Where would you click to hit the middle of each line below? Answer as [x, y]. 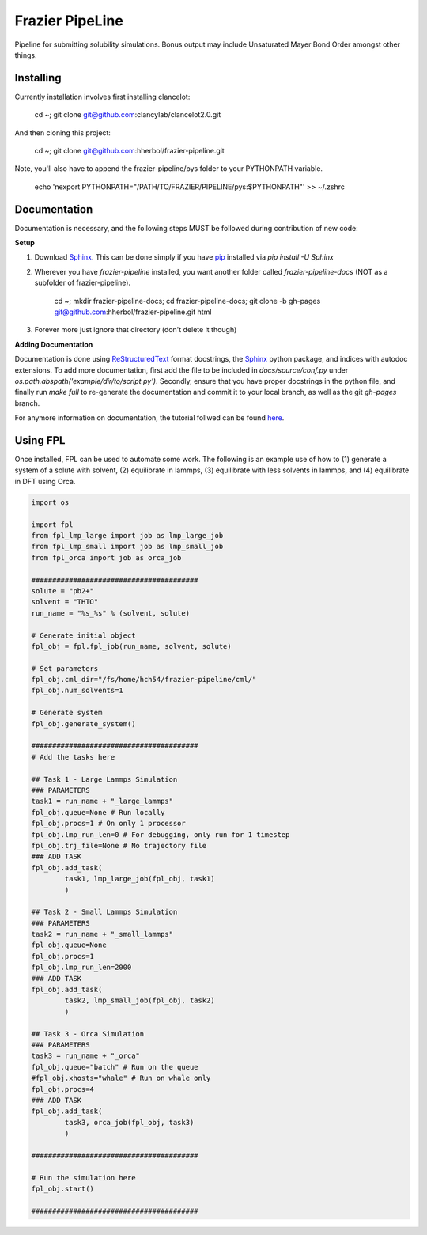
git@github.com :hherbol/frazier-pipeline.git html [133, 312]
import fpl [52, 525]
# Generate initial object [83, 635]
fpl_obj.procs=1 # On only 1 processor [108, 824]
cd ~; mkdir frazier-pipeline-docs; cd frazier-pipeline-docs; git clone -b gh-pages [187, 301]
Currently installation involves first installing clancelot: [102, 97]
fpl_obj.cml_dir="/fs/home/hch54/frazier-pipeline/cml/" [144, 680]
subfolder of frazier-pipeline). [82, 283]
